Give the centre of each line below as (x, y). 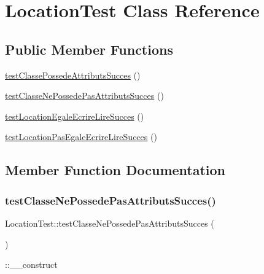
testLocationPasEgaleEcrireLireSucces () (81, 137)
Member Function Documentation (115, 170)
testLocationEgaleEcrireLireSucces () (75, 116)
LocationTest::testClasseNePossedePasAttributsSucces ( (110, 223)
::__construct (31, 264)
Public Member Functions (89, 49)
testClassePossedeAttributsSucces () (73, 75)
